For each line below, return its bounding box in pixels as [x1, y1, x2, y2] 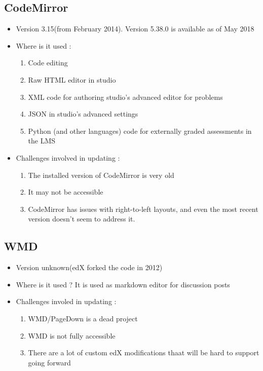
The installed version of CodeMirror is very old [28, 169, 174, 180]
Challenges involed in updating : [16, 296, 117, 307]
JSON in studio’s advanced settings [28, 108, 138, 119]
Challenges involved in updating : [16, 152, 120, 163]
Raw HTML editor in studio [28, 74, 116, 85]
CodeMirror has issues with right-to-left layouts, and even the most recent [28, 203, 258, 214]
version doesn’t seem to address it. [28, 213, 135, 224]
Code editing [28, 57, 68, 68]
